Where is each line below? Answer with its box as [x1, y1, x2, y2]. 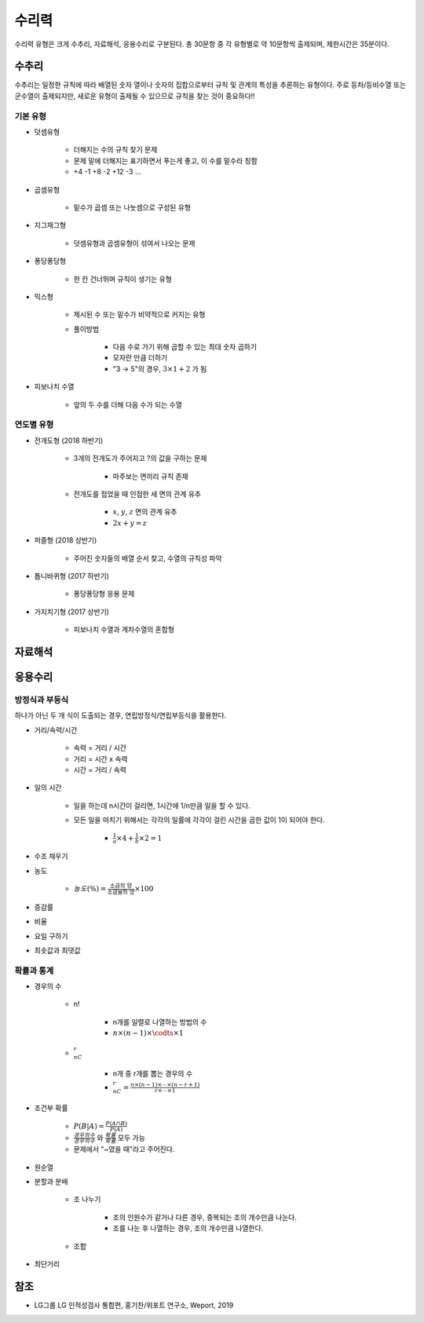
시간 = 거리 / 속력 [73, 766, 127, 774]
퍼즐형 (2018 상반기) [34, 535, 97, 545]
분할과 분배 [34, 1176, 68, 1186]
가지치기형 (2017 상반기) [34, 607, 110, 616]
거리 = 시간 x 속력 [73, 754, 128, 763]
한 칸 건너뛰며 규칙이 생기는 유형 [73, 274, 173, 283]
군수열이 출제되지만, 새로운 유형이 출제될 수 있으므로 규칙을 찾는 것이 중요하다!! [14, 91, 255, 101]
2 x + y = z [112, 518, 148, 528]
